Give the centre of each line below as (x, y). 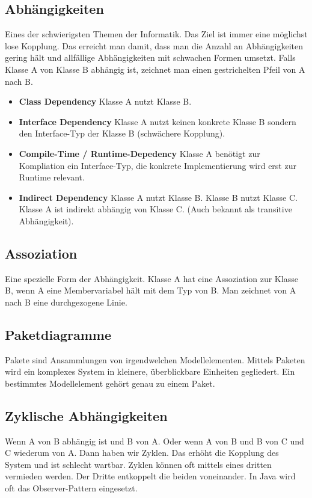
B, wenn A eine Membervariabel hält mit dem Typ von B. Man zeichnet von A (151, 290)
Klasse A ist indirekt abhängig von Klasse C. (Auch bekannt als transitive (155, 209)
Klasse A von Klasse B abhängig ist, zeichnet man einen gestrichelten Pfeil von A (155, 69)
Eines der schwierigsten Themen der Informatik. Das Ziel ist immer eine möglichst (156, 34)
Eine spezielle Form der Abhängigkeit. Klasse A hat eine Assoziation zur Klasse (151, 278)
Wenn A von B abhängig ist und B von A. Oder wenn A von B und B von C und (154, 441)
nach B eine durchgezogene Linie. (66, 302)
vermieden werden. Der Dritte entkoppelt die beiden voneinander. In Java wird (150, 476)
